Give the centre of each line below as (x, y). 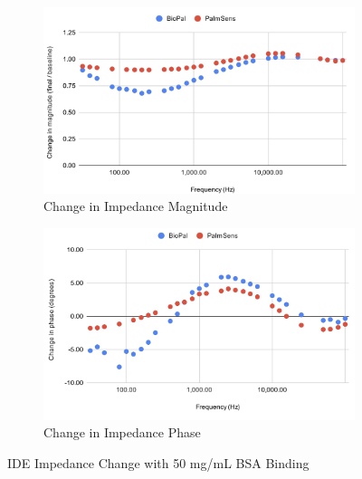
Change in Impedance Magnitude (136, 206)
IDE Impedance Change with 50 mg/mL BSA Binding (158, 462)
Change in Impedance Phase (122, 432)
